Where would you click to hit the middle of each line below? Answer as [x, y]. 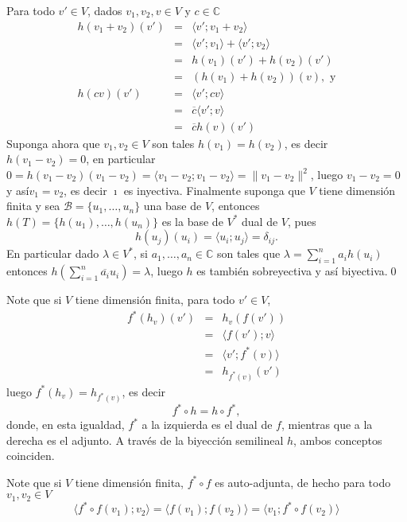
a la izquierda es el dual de [207, 425]
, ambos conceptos [338, 440]
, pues [302, 221]
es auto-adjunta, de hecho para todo [303, 482]
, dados [105, 10]
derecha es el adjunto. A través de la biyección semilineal [145, 440]
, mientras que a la [327, 425]
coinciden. [31, 456]
